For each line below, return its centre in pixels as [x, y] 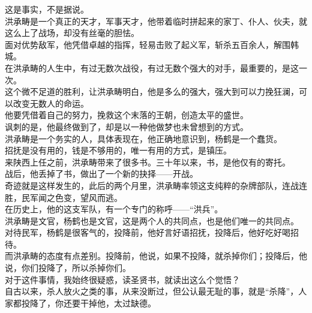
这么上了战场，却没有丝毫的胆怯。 [72, 33]
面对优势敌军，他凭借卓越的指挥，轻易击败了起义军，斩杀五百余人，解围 [148, 44]
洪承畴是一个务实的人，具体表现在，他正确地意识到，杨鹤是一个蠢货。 [143, 138]
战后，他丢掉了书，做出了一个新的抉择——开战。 [101, 174]
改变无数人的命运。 [51, 103]
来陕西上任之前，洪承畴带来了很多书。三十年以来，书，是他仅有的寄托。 [148, 162]
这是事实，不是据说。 [47, 9]
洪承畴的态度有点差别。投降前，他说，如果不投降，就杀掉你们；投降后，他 [160, 256]
